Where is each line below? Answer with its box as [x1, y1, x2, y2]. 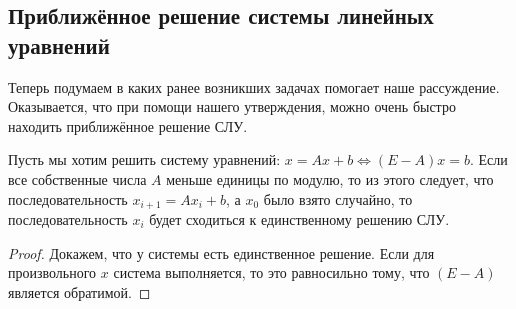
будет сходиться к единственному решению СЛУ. [149, 209, 450, 230]
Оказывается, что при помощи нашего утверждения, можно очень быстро [8, 96, 456, 117]
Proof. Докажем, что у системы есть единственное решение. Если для [8, 242, 435, 263]
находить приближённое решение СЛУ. [8, 115, 248, 136]
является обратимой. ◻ [8, 281, 151, 302]
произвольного [8, 262, 97, 283]
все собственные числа [8, 168, 147, 189]
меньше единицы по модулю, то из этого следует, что [166, 168, 494, 189]
